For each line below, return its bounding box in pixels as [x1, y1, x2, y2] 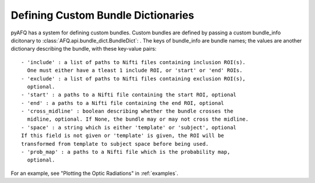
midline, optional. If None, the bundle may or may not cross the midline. [27, 116, 249, 122]
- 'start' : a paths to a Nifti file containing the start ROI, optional [21, 91, 237, 98]
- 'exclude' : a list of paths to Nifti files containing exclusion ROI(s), [21, 75, 246, 82]
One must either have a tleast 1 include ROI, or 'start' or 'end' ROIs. [27, 67, 243, 74]
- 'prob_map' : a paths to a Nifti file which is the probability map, [21, 149, 230, 156]
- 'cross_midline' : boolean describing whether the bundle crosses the [21, 108, 233, 115]
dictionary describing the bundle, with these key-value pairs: [10, 45, 157, 52]
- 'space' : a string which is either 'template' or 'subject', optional [21, 124, 237, 131]
